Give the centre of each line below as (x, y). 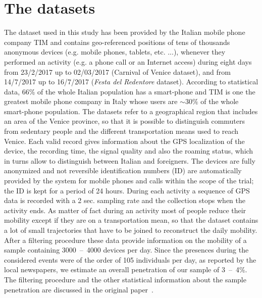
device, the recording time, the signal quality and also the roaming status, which (129, 151)
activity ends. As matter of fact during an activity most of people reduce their (125, 210)
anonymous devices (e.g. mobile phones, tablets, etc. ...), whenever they (115, 52)
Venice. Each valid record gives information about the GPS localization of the (124, 141)
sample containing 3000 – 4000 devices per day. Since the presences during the (126, 250)
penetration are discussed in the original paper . (79, 289)
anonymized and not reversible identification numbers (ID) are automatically (123, 170)
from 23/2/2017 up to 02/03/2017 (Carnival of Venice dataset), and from (117, 71)
